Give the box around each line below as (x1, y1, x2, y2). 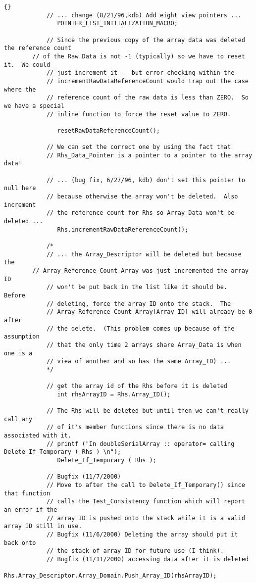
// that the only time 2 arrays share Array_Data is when (46, 341, 242, 348)
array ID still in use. (4, 523, 82, 530)
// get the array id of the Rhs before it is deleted (46, 383, 228, 390)
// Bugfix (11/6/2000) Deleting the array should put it (46, 531, 238, 538)
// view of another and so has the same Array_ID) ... (46, 358, 231, 365)
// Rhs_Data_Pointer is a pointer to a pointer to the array (46, 151, 253, 159)
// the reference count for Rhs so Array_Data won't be (46, 209, 235, 217)
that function (4, 489, 51, 497)
